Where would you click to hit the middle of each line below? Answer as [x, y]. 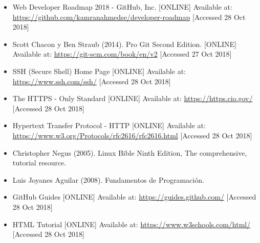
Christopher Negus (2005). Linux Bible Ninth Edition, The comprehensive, [130, 152]
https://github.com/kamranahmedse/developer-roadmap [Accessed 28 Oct [129, 17]
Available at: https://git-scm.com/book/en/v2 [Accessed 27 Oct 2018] [122, 54]
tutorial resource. [39, 163]
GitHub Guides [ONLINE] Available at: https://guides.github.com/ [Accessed [134, 197]
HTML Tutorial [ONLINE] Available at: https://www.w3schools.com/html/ [132, 224]
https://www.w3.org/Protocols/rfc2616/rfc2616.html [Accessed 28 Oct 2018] [132, 135]
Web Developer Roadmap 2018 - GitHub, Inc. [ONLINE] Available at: [122, 7]
